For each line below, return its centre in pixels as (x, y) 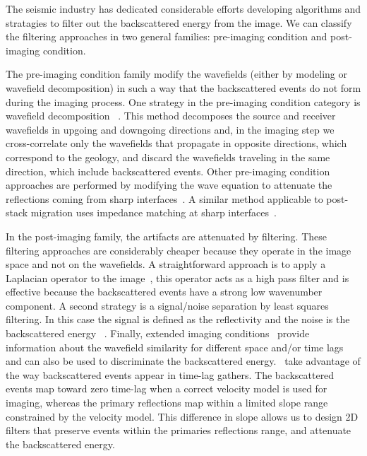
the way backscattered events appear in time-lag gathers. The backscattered (170, 374)
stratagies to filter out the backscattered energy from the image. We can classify (179, 22)
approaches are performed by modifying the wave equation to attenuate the (169, 185)
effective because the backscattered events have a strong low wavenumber (164, 292)
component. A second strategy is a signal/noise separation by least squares (167, 305)
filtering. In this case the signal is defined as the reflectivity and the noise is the (178, 319)
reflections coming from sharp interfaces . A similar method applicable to (164, 198)
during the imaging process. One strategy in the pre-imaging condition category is (183, 101)
